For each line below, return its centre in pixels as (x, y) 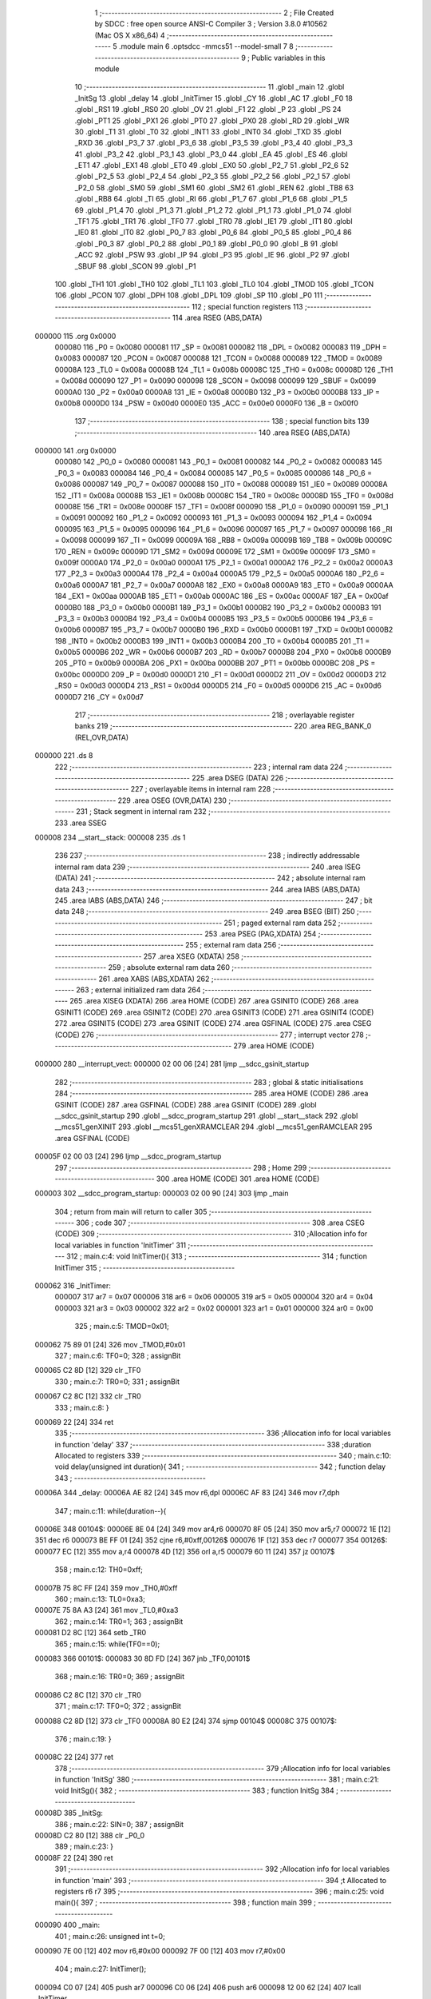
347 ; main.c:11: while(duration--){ (111, 1510)
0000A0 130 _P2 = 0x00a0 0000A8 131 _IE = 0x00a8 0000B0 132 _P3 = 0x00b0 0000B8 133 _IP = (217, 392)
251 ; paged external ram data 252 (280, 923)
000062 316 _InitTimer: (73, 1286)
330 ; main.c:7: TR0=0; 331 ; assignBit (117, 1381)
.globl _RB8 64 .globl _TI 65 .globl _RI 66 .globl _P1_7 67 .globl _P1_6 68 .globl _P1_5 (211, 199)
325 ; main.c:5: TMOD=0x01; (122, 1327)
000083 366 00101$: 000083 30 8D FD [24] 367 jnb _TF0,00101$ (142, 1658)
